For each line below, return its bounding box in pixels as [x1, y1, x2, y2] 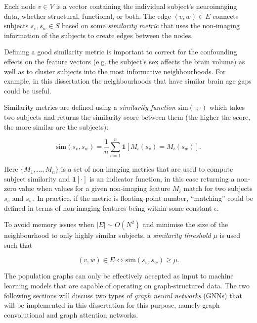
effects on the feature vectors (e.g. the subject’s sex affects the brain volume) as [4, 56, 245, 66]
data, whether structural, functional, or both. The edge [4, 10, 171, 21]
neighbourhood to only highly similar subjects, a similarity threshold [4, 230, 211, 240]
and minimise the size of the [142, 219, 228, 230]
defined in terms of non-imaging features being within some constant [4, 202, 212, 213]
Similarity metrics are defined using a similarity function [4, 102, 175, 112]
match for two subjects [183, 183, 253, 193]
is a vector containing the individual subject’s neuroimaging [56, 1, 237, 11]
